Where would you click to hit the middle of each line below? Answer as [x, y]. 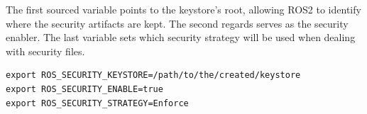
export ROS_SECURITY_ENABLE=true [84, 89]
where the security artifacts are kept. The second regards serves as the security [177, 23]
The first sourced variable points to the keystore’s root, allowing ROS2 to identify [183, 9]
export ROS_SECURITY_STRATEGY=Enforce [97, 103]
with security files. [45, 51]
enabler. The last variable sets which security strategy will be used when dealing [181, 37]
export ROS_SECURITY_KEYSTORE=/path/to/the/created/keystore [153, 75]
